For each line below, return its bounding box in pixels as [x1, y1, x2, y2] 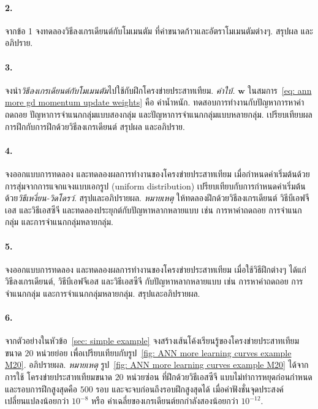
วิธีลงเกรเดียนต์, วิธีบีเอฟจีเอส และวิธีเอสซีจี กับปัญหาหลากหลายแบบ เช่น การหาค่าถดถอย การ [5, 275, 303, 288]
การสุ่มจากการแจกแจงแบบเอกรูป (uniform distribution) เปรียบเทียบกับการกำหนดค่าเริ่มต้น [5, 179, 306, 192]
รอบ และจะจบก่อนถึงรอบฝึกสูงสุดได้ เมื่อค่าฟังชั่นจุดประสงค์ [96, 382, 284, 395]
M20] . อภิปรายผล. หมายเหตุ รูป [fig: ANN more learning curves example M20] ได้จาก [5, 358, 309, 371]
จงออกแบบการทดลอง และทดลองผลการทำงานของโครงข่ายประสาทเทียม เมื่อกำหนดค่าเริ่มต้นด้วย [5, 167, 310, 180]
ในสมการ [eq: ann [248, 83, 312, 96]
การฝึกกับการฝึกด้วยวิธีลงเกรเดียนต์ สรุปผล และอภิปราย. [5, 120, 185, 132]
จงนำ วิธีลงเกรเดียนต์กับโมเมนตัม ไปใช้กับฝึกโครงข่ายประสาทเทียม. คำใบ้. [5, 83, 235, 96]
